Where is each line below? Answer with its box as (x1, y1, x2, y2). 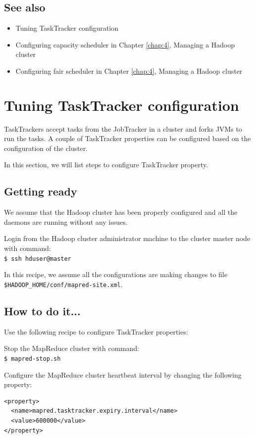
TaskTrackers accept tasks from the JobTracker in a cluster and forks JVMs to (4, 123, 242, 134)
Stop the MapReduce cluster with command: (4, 343, 139, 353)
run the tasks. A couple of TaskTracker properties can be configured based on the (4, 133, 251, 144)
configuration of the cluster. (4, 143, 88, 153)
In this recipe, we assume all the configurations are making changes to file (4, 269, 227, 280)
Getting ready (4, 184, 77, 199)
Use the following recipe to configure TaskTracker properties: (4, 326, 188, 337)
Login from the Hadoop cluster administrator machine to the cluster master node (4, 233, 251, 243)
